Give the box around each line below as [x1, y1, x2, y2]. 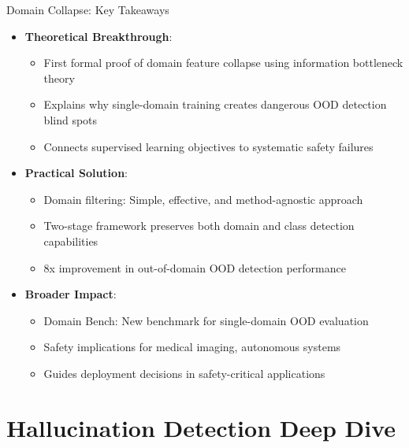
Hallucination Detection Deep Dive [6, 411, 396, 443]
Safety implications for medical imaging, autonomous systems [43, 339, 341, 355]
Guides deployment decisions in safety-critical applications [43, 365, 325, 381]
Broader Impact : [24, 286, 117, 302]
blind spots [43, 111, 98, 128]
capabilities [43, 232, 99, 249]
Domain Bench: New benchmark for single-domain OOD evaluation [43, 312, 369, 328]
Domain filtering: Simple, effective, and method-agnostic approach [43, 191, 363, 207]
